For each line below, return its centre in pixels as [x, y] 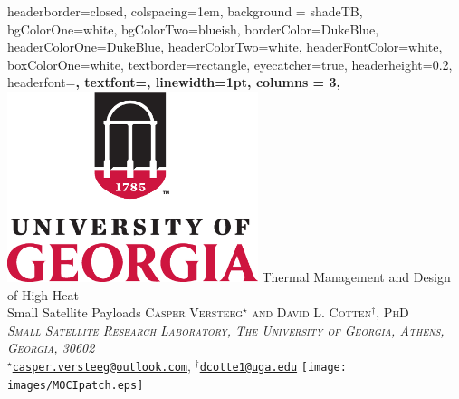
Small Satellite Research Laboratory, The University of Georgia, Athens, [226, 330]
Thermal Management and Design [356, 276]
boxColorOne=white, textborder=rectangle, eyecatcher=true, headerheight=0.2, [230, 64]
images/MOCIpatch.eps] [76, 385]
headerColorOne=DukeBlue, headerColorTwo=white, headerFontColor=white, [225, 47]
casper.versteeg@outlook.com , [101, 365]
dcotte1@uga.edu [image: [273, 367]
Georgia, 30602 [51, 348]
